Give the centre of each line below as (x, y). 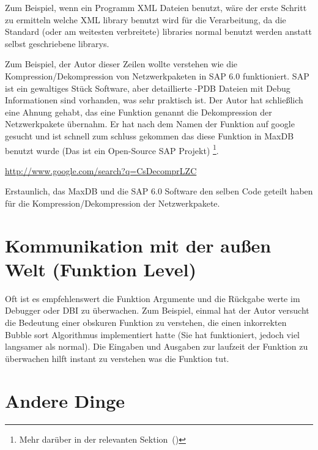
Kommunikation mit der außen (138, 245)
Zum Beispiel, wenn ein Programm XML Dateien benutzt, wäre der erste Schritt (156, 7)
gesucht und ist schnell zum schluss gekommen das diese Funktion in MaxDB (150, 135)
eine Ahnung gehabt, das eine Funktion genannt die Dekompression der (139, 112)
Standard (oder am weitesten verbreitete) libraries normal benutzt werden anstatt (158, 31)
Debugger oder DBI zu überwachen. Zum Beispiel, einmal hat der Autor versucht (157, 310)
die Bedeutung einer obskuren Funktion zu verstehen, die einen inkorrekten (146, 323)
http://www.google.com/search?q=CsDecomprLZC (101, 170)
